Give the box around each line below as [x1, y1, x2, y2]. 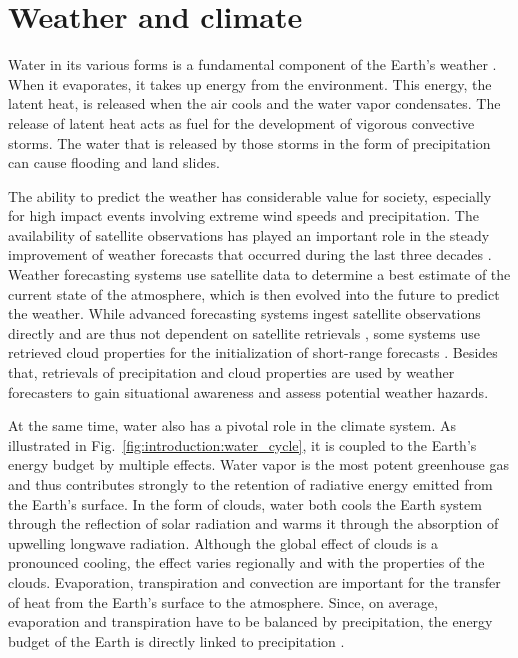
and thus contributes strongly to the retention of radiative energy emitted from [8, 474, 493, 494]
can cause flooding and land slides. [8, 152, 220, 173]
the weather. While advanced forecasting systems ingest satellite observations [8, 303, 481, 324]
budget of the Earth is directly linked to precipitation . [8, 630, 345, 651]
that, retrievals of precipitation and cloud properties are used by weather [8, 362, 455, 383]
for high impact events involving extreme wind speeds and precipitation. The [8, 205, 479, 226]
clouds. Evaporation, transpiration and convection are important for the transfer [8, 571, 501, 592]
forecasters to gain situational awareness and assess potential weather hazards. [8, 381, 489, 402]
